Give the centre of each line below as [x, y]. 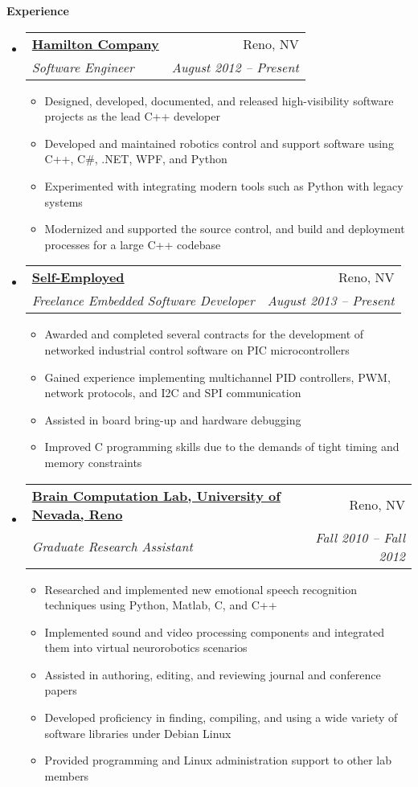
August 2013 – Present [331, 301]
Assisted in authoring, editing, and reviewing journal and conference [213, 674]
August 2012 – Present [235, 67]
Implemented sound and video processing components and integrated [214, 631]
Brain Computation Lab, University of [156, 495]
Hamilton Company [95, 43]
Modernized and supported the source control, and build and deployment [225, 229]
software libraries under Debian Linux [138, 733]
